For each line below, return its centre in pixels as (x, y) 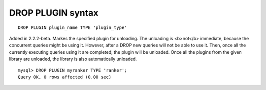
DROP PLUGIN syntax (54, 13)
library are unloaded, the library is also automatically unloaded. (73, 59)
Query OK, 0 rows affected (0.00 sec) (65, 77)
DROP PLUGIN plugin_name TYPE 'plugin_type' (73, 27)
